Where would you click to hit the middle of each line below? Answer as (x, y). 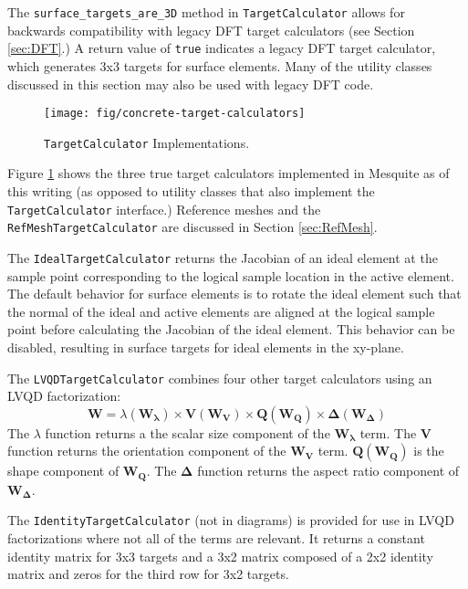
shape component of (63, 471)
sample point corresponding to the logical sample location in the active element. (231, 275)
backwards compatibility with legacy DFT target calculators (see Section (211, 30)
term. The (388, 432)
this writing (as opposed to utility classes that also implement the (191, 191)
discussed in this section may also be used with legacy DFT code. (191, 84)
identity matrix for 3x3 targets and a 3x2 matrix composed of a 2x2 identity (220, 556)
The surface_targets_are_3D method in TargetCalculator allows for (206, 12)
